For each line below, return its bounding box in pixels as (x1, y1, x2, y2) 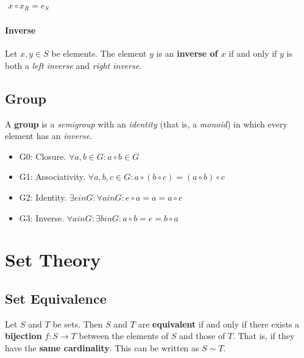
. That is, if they (233, 329, 295, 342)
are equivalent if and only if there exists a (138, 317, 300, 330)
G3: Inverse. (19, 211, 65, 224)
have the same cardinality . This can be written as (5, 342, 199, 354)
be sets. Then (52, 317, 103, 330)
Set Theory (5, 247, 101, 272)
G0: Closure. (19, 149, 66, 162)
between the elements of (79, 329, 169, 342)
